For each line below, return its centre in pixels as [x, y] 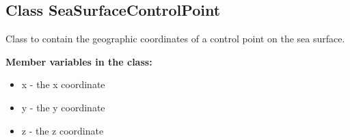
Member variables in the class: [79, 61]
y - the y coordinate [63, 107]
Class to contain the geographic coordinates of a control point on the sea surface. [175, 39]
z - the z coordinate [63, 130]
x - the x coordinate [63, 84]
